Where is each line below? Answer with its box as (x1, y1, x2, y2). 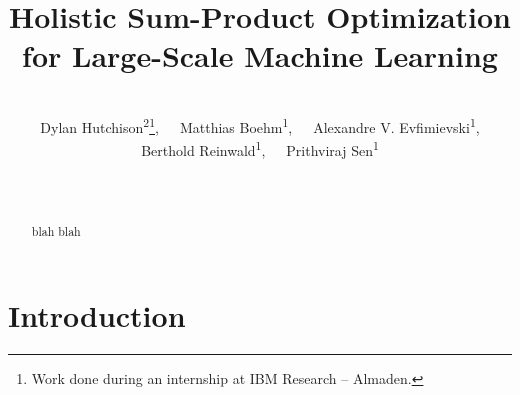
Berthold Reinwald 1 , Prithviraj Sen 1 (141, 137, 379, 160)
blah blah (31, 223, 81, 240)
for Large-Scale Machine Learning (22, 35, 498, 76)
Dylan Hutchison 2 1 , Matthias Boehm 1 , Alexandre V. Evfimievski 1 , (40, 113, 480, 137)
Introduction (8, 295, 186, 336)
